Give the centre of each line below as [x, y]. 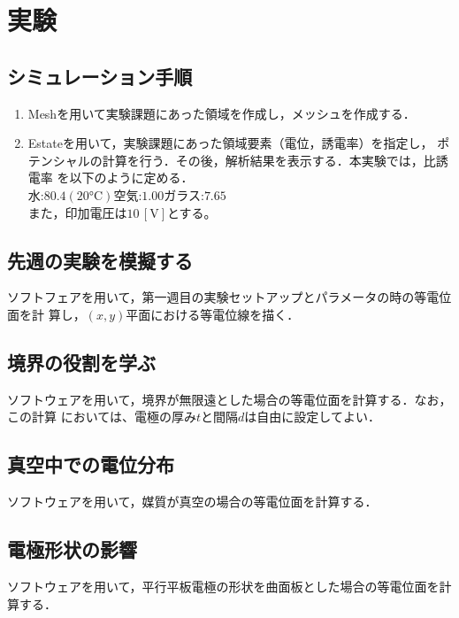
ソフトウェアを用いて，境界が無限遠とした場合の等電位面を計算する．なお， [229, 399]
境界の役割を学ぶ [81, 362]
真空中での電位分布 [91, 464]
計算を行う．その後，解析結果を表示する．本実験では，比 [269, 160]
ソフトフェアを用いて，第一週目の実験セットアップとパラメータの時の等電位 [229, 297]
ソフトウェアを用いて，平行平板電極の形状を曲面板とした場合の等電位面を [223, 586]
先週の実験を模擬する [100, 260]
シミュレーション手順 [100, 76]
